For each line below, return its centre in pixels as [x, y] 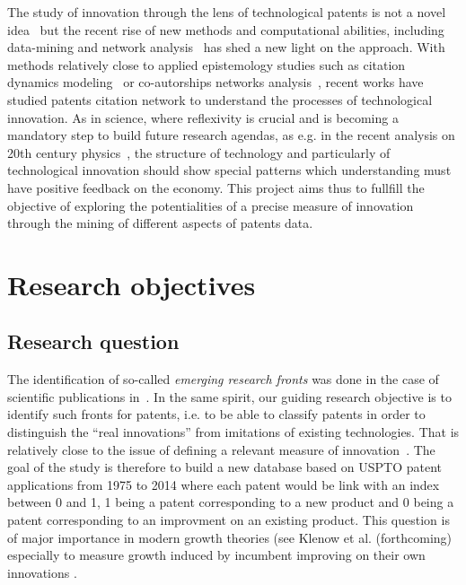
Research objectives [132, 284]
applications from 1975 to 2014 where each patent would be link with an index [224, 484]
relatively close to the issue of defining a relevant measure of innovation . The [221, 449]
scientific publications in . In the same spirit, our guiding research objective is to [229, 396]
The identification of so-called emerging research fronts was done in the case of [223, 379]
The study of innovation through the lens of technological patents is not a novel [227, 12]
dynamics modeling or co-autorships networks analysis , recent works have [215, 82]
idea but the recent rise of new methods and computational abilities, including [226, 29]
